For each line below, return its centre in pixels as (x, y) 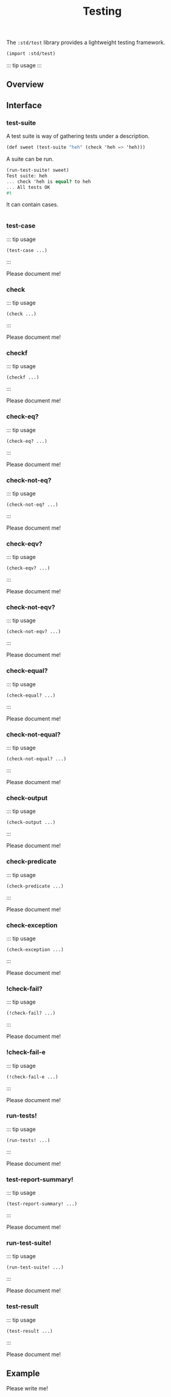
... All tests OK (28, 187)
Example (23, 1373)
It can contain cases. (33, 205)
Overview (25, 85)
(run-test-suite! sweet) (38, 170)
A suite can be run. (30, 159)
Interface (24, 105)
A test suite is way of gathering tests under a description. (78, 136)
